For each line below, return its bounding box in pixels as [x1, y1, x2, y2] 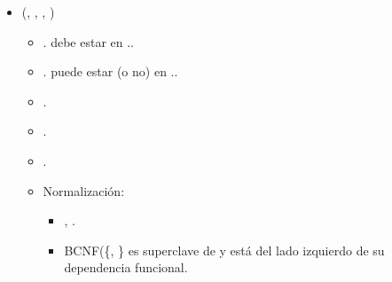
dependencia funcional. [64, 258, 188, 277]
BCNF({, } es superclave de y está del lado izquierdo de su [64, 240, 385, 259]
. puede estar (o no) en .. [43, 62, 178, 81]
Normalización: [43, 181, 125, 200]
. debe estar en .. [43, 32, 134, 51]
